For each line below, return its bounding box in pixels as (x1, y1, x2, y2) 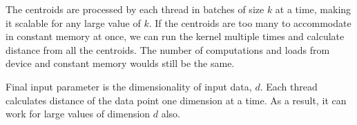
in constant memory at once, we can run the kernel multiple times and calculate (6, 29, 345, 44)
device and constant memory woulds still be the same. (6, 56, 235, 70)
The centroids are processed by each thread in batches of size (6, 2, 264, 16)
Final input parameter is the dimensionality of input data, (6, 79, 252, 93)
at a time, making (275, 2, 351, 16)
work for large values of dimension (6, 106, 151, 121)
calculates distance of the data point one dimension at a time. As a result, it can (6, 93, 347, 107)
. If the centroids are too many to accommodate (148, 15, 351, 30)
